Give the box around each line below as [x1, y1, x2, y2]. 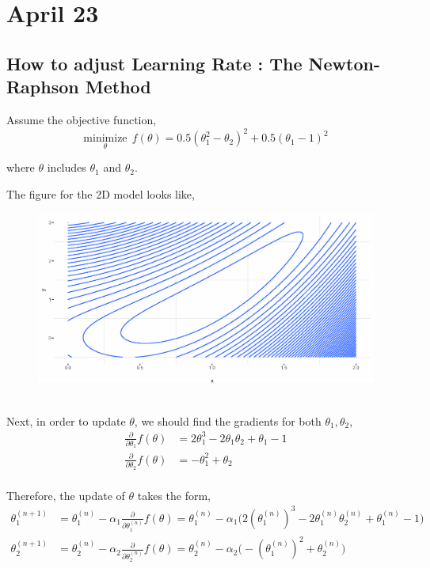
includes [47, 159, 86, 176]
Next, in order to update [6, 412, 126, 429]
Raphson [6, 74, 79, 99]
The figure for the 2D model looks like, [6, 185, 195, 202]
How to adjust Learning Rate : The [6, 51, 303, 75]
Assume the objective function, [6, 111, 157, 127]
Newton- [308, 51, 380, 75]
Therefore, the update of [6, 487, 125, 503]
